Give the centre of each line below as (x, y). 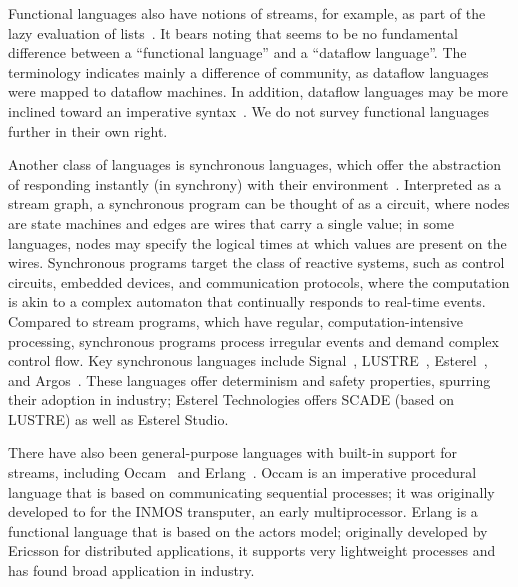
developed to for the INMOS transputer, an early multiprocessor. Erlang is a (243, 511)
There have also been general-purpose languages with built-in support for (232, 452)
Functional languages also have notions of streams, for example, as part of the (247, 13)
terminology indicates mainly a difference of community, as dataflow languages (248, 71)
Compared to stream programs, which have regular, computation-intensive (236, 320)
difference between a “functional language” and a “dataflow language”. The (237, 52)
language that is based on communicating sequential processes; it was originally (251, 491)
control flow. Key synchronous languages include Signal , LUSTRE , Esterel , (248, 360)
